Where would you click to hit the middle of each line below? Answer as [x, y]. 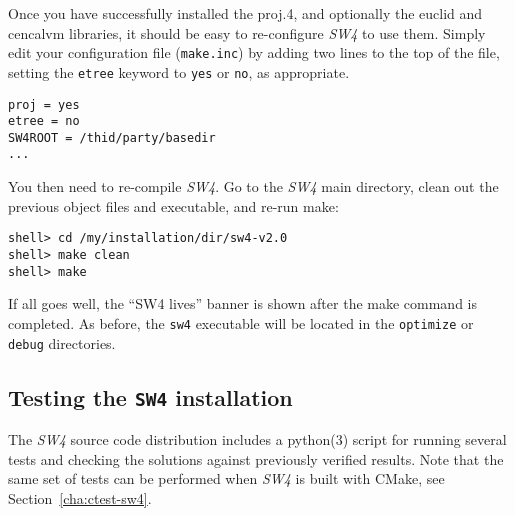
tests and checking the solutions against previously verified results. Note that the [256, 458]
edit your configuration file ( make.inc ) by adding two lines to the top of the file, [254, 52]
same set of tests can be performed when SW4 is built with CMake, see [226, 478]
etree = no [44, 121]
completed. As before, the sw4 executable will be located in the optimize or [241, 322]
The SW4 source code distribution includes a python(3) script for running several [257, 438]
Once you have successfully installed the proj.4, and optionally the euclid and [245, 13]
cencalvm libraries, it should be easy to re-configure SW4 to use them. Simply [247, 32]
